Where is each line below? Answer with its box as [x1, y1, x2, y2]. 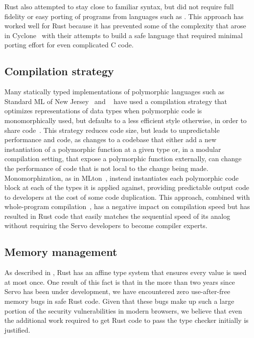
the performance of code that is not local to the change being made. [4, 163, 208, 173]
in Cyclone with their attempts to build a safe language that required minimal [4, 30, 243, 40]
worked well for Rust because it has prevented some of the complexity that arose [4, 21, 246, 31]
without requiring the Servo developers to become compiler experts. [4, 220, 208, 231]
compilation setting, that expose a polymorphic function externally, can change [4, 153, 242, 164]
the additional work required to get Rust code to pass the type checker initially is [4, 315, 249, 325]
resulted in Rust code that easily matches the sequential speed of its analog [4, 211, 231, 221]
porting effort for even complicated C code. [4, 40, 134, 50]
